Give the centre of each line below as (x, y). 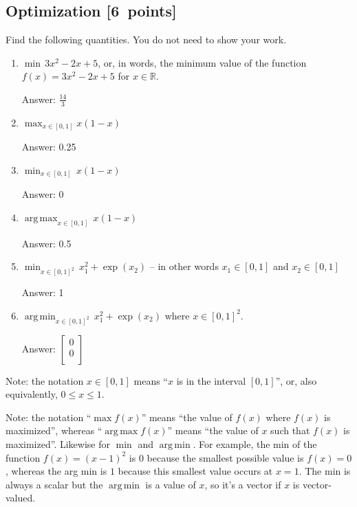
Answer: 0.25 (49, 147)
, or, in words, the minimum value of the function (202, 62)
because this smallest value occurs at (195, 471)
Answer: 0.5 (46, 243)
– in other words (184, 266)
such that (290, 430)
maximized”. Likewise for (58, 444)
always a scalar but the (54, 484)
